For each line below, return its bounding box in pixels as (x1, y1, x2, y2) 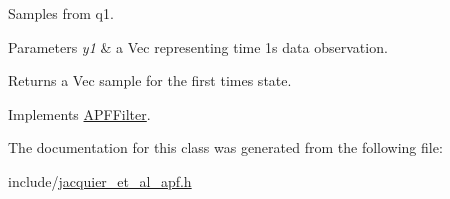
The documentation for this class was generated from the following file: (8, 137, 443, 158)
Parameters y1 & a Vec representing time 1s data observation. (8, 36, 388, 57)
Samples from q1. (8, 3, 114, 23)
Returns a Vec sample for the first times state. (8, 70, 292, 91)
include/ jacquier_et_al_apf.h (8, 170, 192, 191)
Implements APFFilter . (8, 103, 151, 124)
